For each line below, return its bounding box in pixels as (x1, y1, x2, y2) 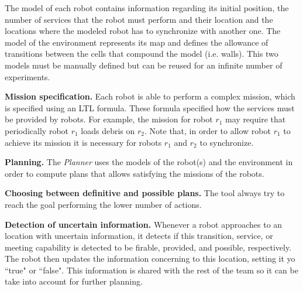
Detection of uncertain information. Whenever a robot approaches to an (5, 218, 283, 230)
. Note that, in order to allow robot (144, 124, 271, 136)
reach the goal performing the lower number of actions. (5, 198, 202, 210)
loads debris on (81, 124, 135, 136)
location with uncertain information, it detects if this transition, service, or (5, 230, 273, 242)
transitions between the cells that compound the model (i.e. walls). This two (5, 47, 278, 60)
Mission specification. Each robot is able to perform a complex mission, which (5, 90, 295, 102)
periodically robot (5, 124, 69, 136)
